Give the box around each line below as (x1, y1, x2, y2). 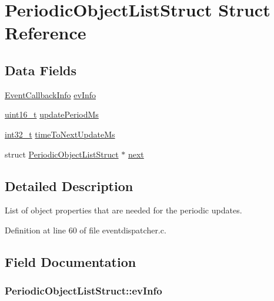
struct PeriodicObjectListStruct (5, 148, 119, 160)
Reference (5, 21, 86, 45)
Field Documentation (5, 252, 136, 270)
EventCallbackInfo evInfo (5, 88, 96, 101)
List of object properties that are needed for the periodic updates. (5, 204, 242, 216)
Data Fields (5, 61, 77, 79)
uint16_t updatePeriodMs (5, 108, 99, 121)
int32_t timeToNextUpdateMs (5, 128, 115, 140)
